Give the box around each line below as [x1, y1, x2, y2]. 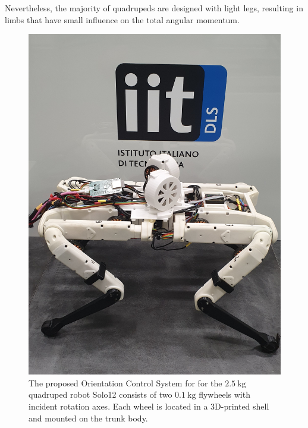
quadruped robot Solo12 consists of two [29, 388, 172, 401]
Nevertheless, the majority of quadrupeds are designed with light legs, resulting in [5, 2, 303, 14]
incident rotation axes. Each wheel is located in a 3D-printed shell [29, 399, 269, 412]
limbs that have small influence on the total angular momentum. [5, 13, 240, 26]
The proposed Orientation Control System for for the [29, 376, 222, 389]
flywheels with [199, 388, 250, 401]
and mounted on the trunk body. [29, 411, 148, 424]
